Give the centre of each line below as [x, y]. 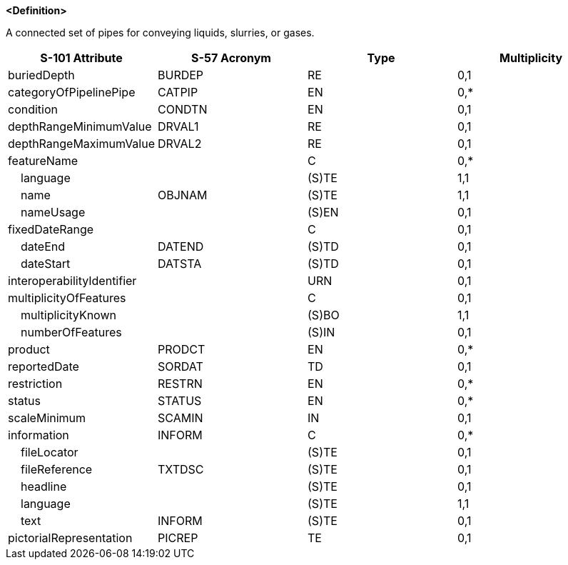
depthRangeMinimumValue [80, 126]
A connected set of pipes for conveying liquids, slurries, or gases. [160, 32]
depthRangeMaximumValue [82, 144]
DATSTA [180, 264]
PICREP [178, 538]
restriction [35, 384]
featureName [43, 161]
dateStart [46, 264]
